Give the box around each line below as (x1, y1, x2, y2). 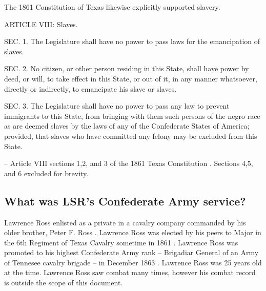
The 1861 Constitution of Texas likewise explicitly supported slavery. (4, 2, 220, 12)
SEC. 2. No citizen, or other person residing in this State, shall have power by (4, 63, 249, 74)
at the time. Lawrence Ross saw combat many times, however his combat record (4, 267, 256, 278)
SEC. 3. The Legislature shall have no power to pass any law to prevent (4, 100, 230, 111)
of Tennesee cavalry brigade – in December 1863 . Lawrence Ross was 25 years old (4, 257, 262, 267)
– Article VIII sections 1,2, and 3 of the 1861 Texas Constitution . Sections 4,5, (4, 158, 253, 169)
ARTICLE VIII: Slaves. (4, 18, 78, 29)
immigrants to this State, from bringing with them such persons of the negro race (4, 110, 260, 121)
